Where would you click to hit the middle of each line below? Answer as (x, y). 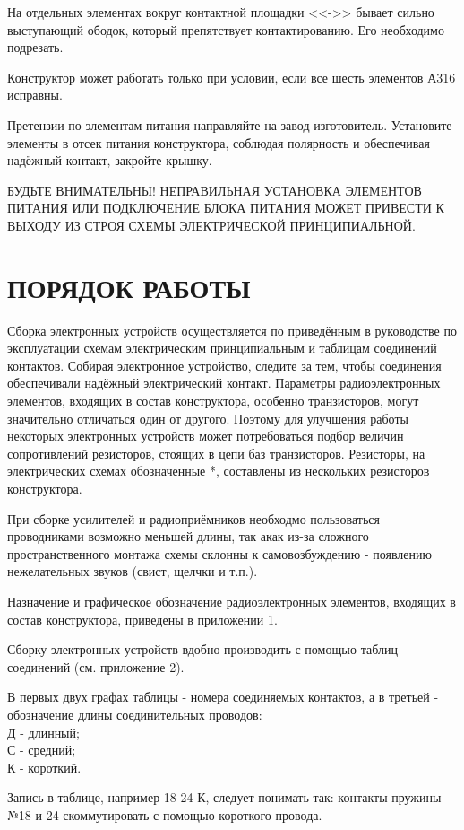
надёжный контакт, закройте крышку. (110, 160)
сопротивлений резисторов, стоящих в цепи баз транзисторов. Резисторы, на (216, 453)
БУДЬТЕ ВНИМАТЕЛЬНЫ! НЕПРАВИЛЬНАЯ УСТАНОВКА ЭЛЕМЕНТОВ (215, 190)
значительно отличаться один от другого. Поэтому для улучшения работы (208, 418)
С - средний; (42, 750)
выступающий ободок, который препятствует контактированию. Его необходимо (226, 29)
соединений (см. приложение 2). (96, 666)
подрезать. (35, 47)
